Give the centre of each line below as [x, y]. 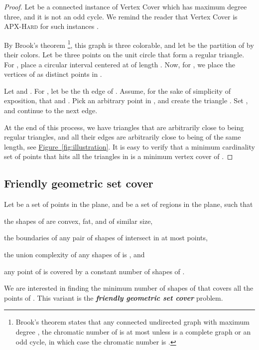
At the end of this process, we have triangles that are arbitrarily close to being [124, 127]
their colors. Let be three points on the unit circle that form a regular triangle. [124, 55]
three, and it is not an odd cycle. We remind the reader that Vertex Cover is [121, 16]
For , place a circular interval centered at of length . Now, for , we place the [120, 64]
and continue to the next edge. [51, 110]
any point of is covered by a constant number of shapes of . [94, 271]
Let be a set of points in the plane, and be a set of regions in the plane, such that [129, 204]
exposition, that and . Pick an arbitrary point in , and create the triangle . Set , [126, 100]
